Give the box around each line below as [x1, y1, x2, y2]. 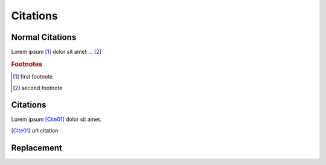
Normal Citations [11, 32, 77, 42]
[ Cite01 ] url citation [11, 127, 59, 134]
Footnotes [11, 60, 43, 68]
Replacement [11, 143, 63, 153]
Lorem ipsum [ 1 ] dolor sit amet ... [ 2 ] [11, 48, 102, 56]
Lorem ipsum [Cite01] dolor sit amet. [11, 115, 102, 123]
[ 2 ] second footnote [13, 84, 63, 91]
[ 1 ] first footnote [13, 73, 53, 80]
